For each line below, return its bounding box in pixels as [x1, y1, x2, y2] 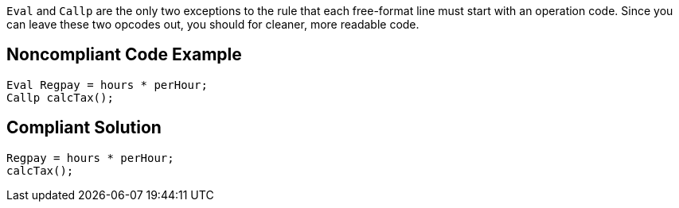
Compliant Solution [6, 117, 162, 138]
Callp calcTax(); [6, 91, 114, 104]
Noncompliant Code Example [6, 44, 242, 65]
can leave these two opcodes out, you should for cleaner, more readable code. [6, 17, 419, 31]
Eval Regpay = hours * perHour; [6, 78, 208, 91]
